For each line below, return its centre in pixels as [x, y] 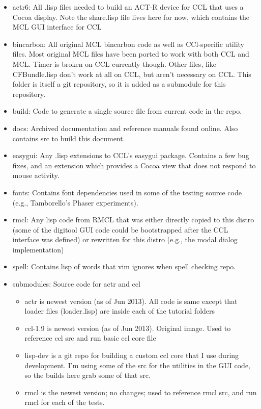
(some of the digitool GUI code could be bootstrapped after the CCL [120, 229]
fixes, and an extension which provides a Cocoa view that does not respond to [134, 165]
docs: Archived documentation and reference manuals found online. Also [125, 128]
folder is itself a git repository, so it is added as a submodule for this [119, 84]
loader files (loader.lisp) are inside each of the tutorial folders [120, 311]
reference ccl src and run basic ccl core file [90, 338]
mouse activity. [36, 175]
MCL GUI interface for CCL [57, 27]
